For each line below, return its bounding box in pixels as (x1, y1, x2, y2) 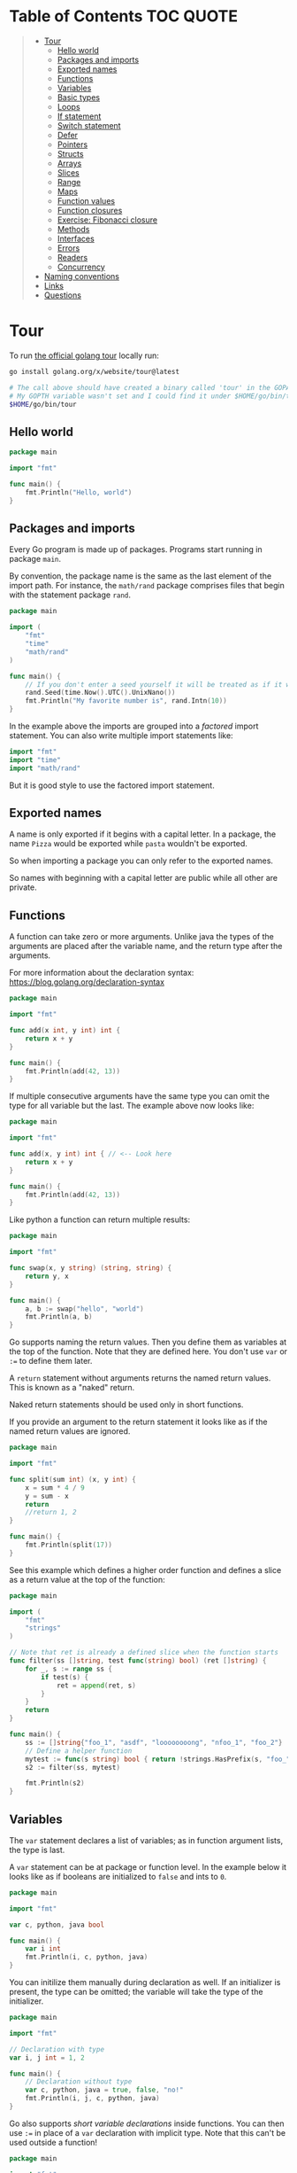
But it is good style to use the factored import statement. (9, 780, 215, 791)
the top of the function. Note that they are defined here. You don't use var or (9, 1346, 288, 1357)
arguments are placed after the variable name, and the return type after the (9, 941, 283, 952)
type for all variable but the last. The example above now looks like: (9, 1101, 255, 1111)
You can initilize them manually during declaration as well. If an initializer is (9, 1977, 281, 1988)
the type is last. (9, 1844, 65, 1855)
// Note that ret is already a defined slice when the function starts (9, 1648, 278, 1657)
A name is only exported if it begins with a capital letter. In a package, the (9, 829, 277, 839)
